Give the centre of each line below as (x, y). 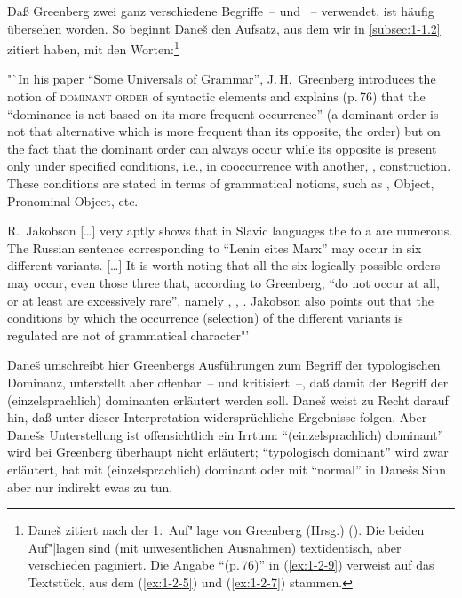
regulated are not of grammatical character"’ (128, 335)
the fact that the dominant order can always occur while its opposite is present (222, 148)
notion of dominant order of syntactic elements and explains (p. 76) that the (216, 96)
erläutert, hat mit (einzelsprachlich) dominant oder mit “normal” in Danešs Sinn (227, 469)
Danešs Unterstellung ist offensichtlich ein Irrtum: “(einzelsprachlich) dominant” (226, 434)
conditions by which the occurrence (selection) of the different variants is (205, 318)
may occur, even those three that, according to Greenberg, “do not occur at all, (223, 282)
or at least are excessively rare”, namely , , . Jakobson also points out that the (220, 300)
